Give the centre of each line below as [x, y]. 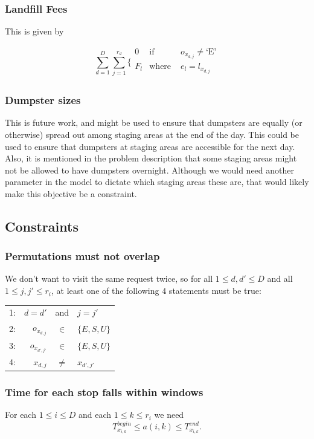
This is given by [34, 31]
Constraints [42, 226]
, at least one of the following [105, 291]
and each [95, 415]
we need [169, 415]
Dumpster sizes [43, 100]
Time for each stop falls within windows [104, 392]
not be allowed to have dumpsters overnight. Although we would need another [149, 170]
